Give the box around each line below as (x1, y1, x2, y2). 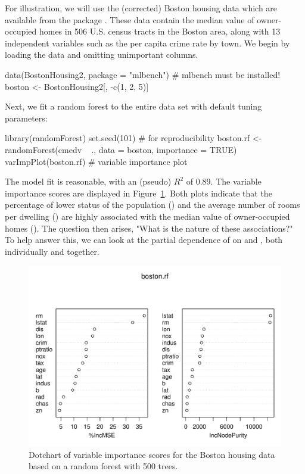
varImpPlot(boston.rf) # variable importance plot (5, 155, 188, 167)
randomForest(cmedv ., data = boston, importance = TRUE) (5, 143, 237, 155)
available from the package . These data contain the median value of (5, 13, 254, 26)
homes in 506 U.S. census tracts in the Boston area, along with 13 (39, 25, 281, 38)
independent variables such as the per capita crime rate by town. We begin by (5, 36, 290, 49)
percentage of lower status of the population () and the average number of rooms (5, 198, 300, 211)
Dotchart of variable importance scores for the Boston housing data (29, 448, 275, 460)
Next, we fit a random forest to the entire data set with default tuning (5, 100, 262, 113)
